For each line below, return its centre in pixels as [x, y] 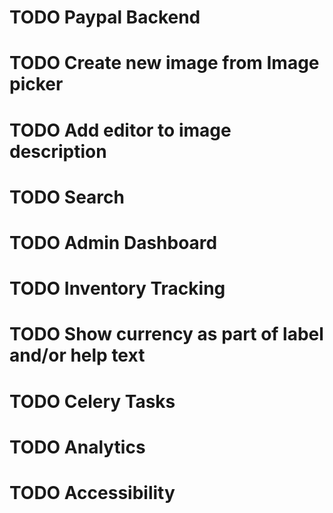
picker [36, 84]
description [58, 151]
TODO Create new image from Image [164, 63]
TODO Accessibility [92, 492]
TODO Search [67, 197]
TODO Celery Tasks [92, 401]
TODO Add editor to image [120, 130]
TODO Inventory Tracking [117, 288]
